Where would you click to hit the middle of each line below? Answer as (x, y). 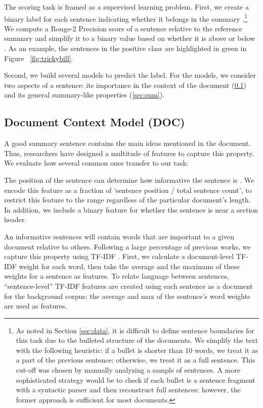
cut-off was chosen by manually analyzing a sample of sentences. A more (128, 370)
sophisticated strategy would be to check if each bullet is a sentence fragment (136, 379)
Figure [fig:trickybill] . (39, 58)
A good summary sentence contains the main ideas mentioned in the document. (127, 143)
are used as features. (36, 306)
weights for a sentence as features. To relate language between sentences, (117, 276)
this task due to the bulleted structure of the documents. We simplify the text (137, 340)
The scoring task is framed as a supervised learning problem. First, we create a (126, 7)
